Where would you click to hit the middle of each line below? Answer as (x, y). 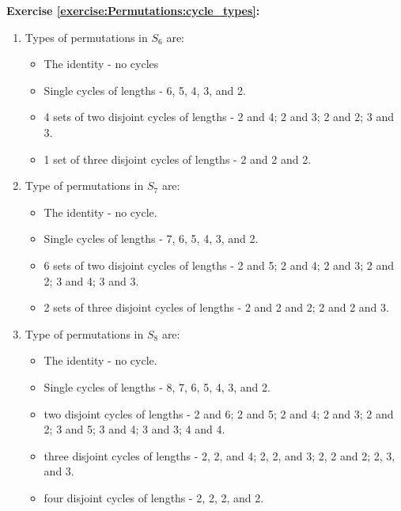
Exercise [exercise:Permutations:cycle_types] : (133, 10)
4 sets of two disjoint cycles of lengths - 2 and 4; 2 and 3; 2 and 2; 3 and (219, 117)
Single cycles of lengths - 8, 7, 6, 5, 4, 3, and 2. (157, 386)
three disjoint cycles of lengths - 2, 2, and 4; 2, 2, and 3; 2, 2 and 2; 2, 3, (219, 455)
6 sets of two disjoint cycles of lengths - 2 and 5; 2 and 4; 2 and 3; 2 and (219, 265)
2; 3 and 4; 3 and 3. (91, 280)
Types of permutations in (86, 37)
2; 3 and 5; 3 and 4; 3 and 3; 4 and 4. (134, 429)
